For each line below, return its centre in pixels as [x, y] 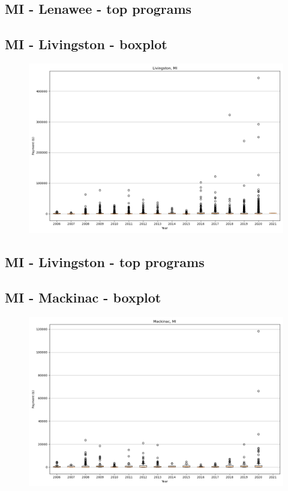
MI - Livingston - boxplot [86, 44]
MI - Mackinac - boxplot [83, 297]
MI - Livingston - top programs [105, 262]
